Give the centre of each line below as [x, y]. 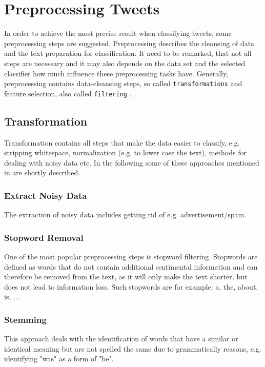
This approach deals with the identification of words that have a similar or [121, 339]
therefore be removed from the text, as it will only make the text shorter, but [126, 277]
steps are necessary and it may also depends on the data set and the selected [125, 63]
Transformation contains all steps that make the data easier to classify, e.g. [122, 142]
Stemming [25, 319]
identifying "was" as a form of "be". [59, 359]
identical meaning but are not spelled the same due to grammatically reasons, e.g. [133, 348]
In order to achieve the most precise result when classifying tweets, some [118, 33]
